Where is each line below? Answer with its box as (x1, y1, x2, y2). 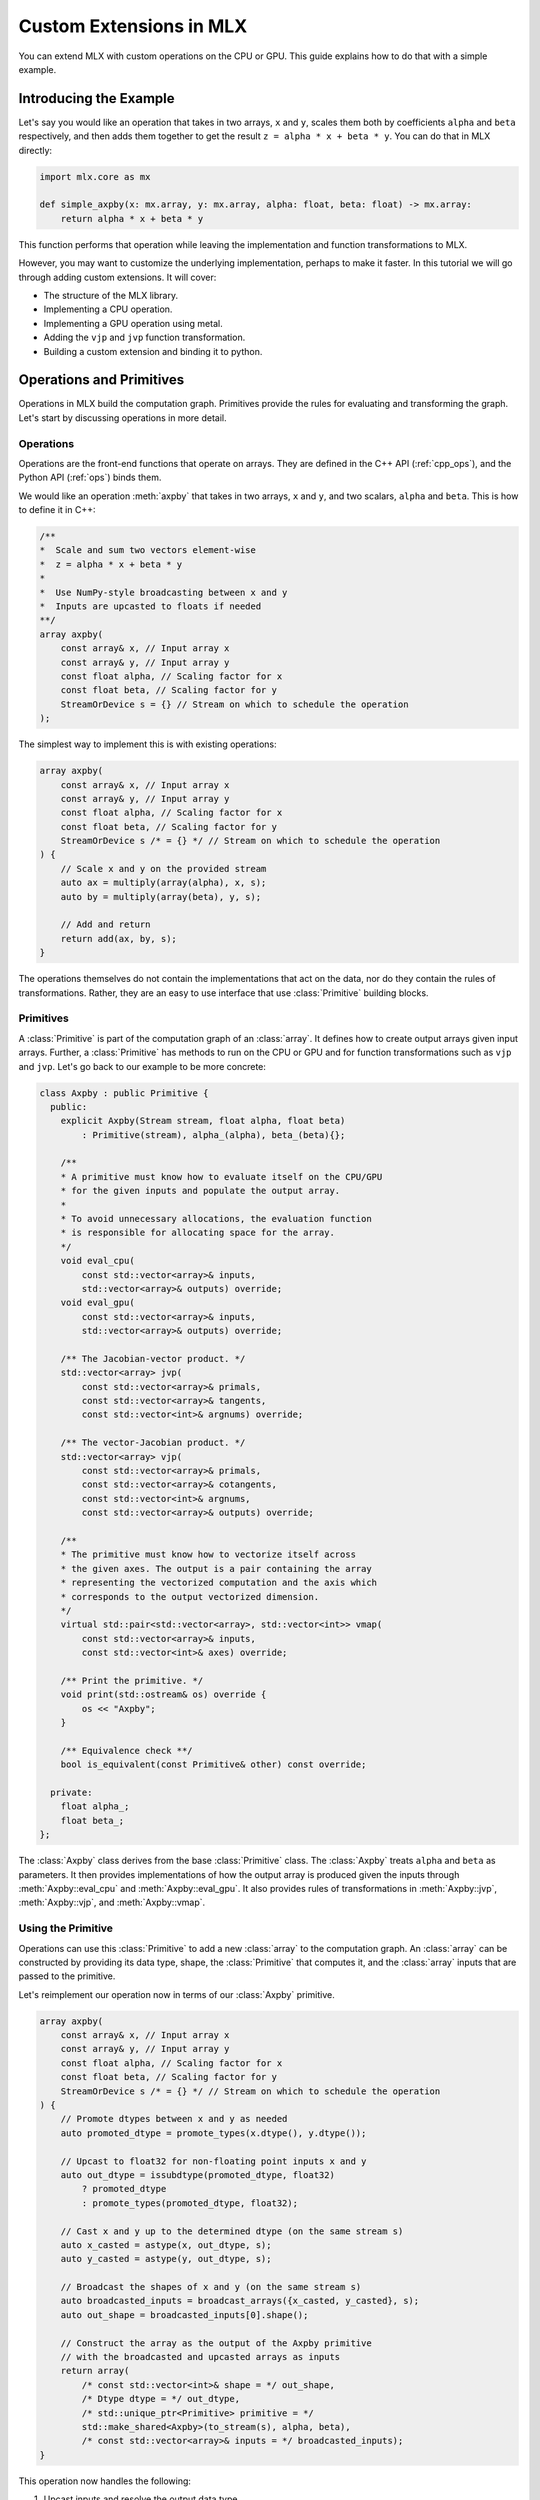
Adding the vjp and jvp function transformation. (43, 331, 246, 344)
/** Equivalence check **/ (60, 1745, 194, 1756)
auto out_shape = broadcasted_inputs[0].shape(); (60, 2309, 309, 2320)
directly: (18, 144, 53, 156)
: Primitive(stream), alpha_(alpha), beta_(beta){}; (81, 1129, 346, 1140)
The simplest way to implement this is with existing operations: (18, 738, 277, 750)
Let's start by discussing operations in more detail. (18, 411, 227, 424)
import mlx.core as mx (39, 171, 151, 182)
